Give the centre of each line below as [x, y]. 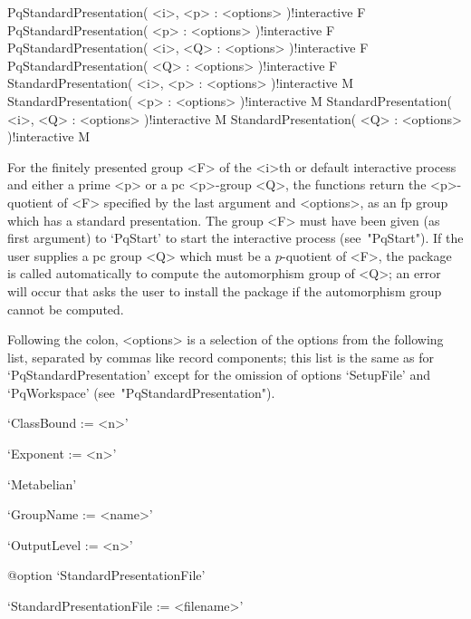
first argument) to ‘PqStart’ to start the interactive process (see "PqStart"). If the [235, 238]
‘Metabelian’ [42, 484]
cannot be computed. [66, 309]
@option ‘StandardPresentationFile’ [106, 575]
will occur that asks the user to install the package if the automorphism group [225, 290]
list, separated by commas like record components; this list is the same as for [221, 357]
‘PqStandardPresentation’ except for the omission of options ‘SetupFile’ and [219, 375]
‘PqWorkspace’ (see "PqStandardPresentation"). [141, 392]
